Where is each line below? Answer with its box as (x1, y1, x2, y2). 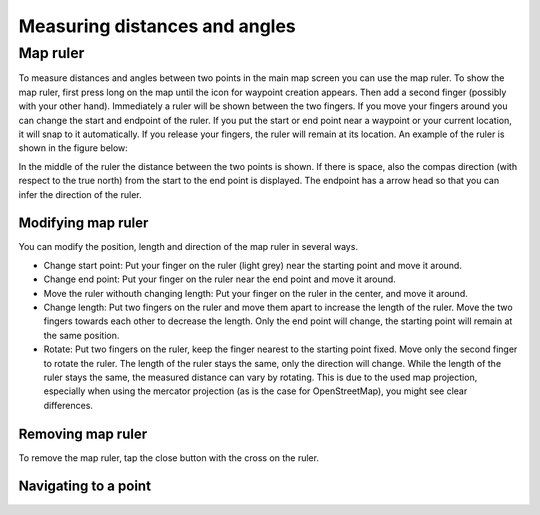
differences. (43, 399, 94, 411)
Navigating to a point (18, 478, 152, 495)
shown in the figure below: (18, 142, 129, 154)
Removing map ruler (18, 425, 148, 442)
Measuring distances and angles (18, 15, 297, 37)
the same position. (43, 329, 120, 341)
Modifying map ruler (18, 215, 149, 232)
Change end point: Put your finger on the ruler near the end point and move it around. (43, 273, 397, 285)
